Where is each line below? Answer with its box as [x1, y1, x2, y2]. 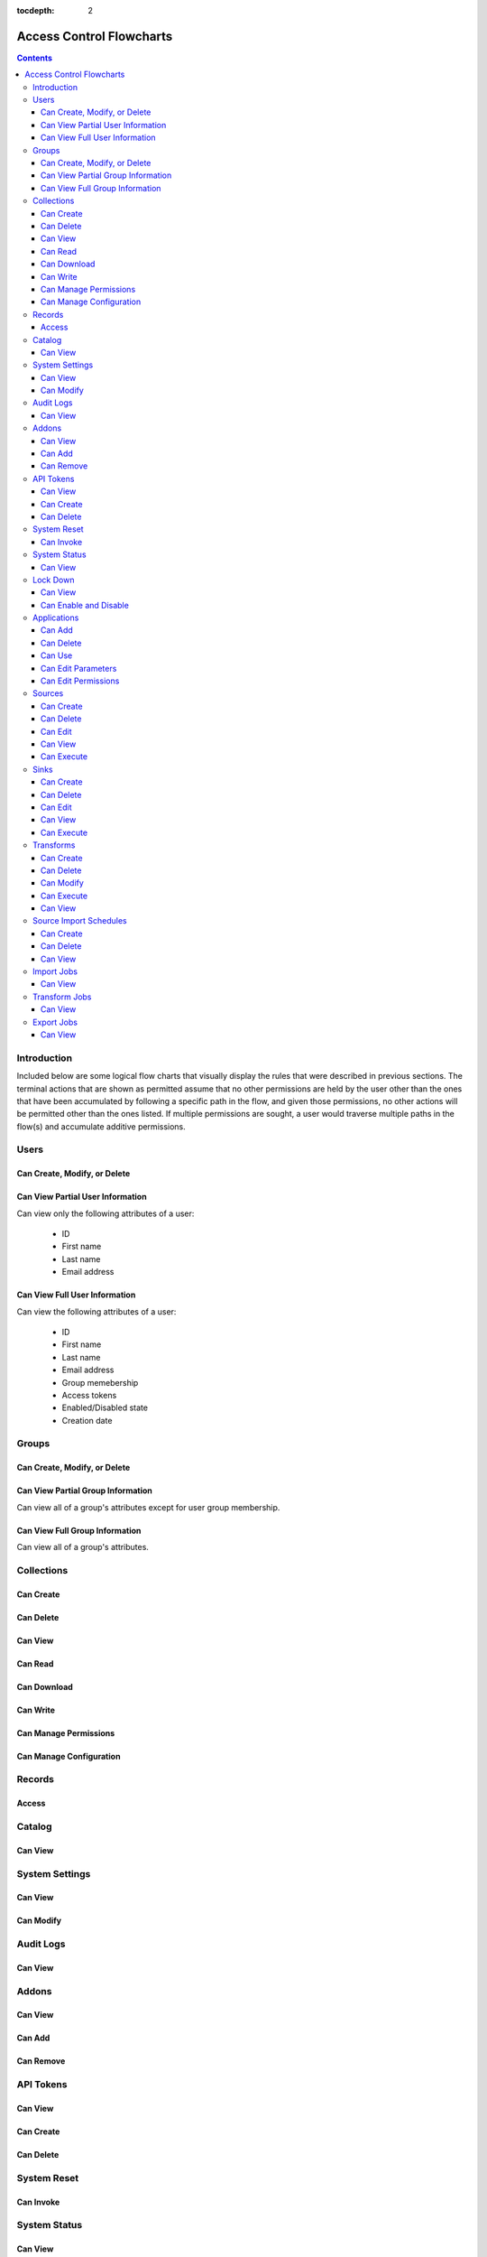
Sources [32, 688, 64, 699]
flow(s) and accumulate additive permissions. [16, 1120, 187, 1132]
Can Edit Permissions [41, 675, 120, 686]
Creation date [61, 1415, 113, 1426]
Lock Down [32, 574, 75, 585]
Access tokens [61, 1389, 117, 1400]
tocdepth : [16, 5, 55, 15]
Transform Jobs [32, 991, 92, 1002]
